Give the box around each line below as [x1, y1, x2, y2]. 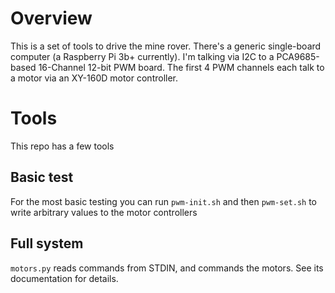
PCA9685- [276, 50, 320, 62]
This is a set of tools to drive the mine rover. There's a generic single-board [10, 40, 322, 52]
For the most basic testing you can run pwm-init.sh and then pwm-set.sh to [10, 195, 317, 207]
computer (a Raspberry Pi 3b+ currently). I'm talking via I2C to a [10, 50, 275, 62]
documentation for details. [10, 272, 119, 284]
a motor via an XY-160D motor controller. [10, 72, 179, 84]
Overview [10, 7, 93, 30]
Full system [10, 235, 84, 252]
